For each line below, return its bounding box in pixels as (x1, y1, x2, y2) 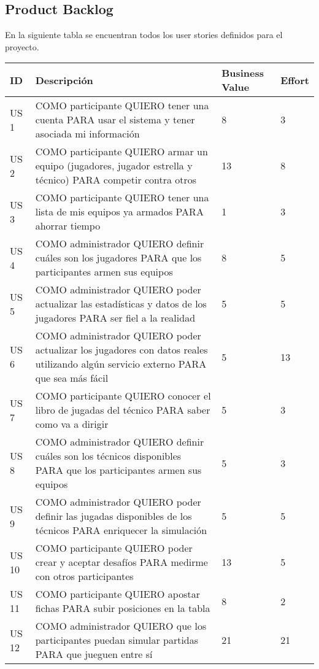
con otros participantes (35, 569, 134, 584)
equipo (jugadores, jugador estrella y (35, 158, 193, 173)
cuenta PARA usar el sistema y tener (35, 112, 195, 127)
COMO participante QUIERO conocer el (35, 389, 211, 403)
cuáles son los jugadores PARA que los (35, 250, 202, 265)
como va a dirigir (35, 417, 109, 431)
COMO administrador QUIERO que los (35, 619, 207, 633)
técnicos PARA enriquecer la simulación (35, 523, 207, 538)
